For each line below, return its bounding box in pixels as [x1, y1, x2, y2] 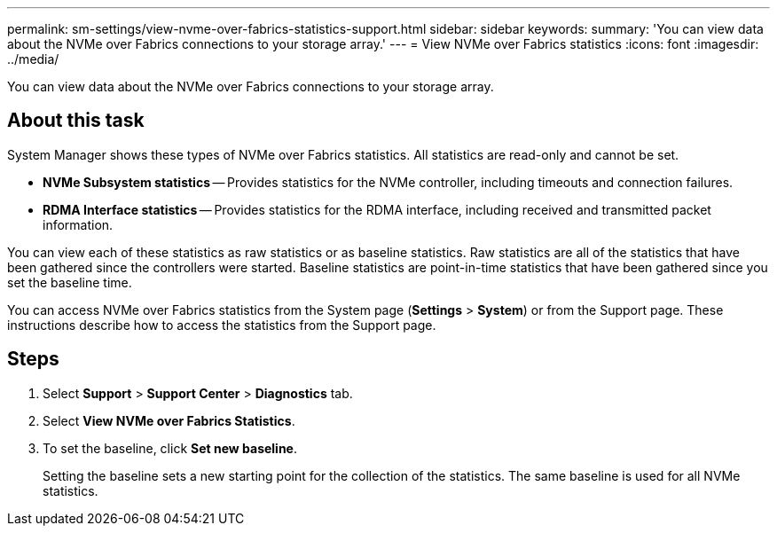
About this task [7, 109, 145, 132]
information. [43, 216, 114, 232]
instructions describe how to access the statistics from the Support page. [7, 317, 436, 333]
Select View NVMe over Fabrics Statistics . [43, 412, 295, 428]
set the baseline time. [7, 274, 132, 290]
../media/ [7, 51, 59, 67]
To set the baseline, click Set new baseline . [43, 440, 298, 456]
